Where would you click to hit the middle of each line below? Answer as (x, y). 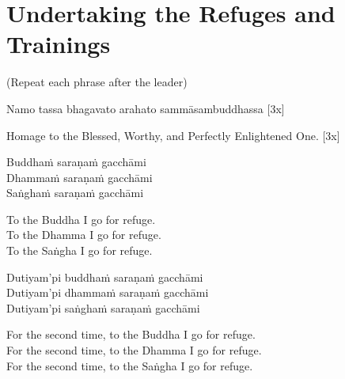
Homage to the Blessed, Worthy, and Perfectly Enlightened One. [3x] (173, 135)
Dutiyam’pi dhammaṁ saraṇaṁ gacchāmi (108, 292)
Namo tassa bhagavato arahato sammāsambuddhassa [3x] (146, 108)
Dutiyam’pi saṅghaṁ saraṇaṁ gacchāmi (103, 307)
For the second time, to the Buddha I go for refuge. (131, 334)
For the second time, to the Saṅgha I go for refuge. (130, 365)
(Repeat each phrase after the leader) (97, 82)
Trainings (59, 44)
